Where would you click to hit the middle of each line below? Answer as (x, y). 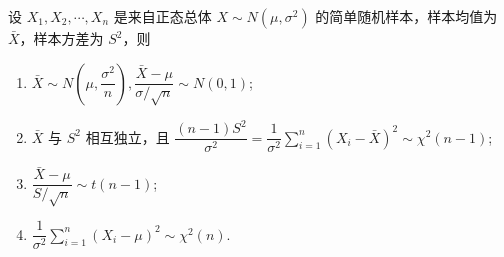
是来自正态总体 (162, 16)
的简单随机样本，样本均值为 (406, 16)
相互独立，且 (127, 136)
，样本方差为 (61, 38)
